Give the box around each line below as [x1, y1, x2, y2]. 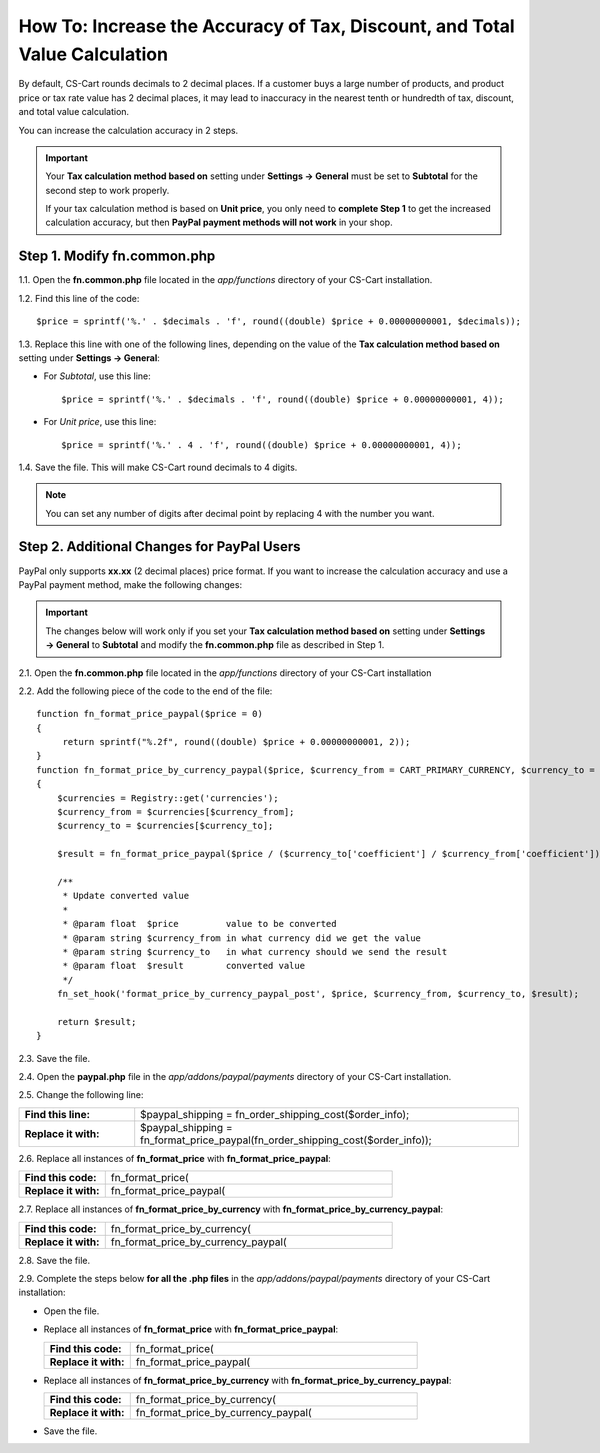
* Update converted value [62, 890, 190, 902]
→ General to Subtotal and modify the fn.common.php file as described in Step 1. [45, 639, 385, 651]
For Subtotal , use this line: [43, 370, 152, 382]
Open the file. [43, 1305, 100, 1317]
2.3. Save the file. [18, 1052, 90, 1064]
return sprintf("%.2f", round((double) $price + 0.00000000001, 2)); [62, 736, 411, 748]
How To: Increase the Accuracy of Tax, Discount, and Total [18, 15, 515, 37]
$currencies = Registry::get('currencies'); [56, 792, 279, 804]
